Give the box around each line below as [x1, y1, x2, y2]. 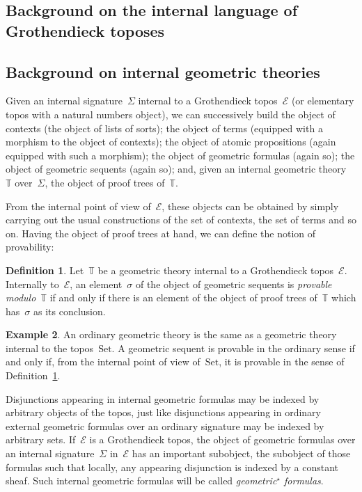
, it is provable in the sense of [219, 354, 345, 369]
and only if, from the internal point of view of [6, 354, 200, 369]
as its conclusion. [33, 303, 106, 318]
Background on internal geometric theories [6, 61, 320, 82]
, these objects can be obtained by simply [162, 198, 339, 213]
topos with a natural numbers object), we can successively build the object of [6, 106, 336, 121]
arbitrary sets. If [6, 432, 76, 447]
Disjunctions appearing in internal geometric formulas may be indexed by [6, 391, 320, 406]
